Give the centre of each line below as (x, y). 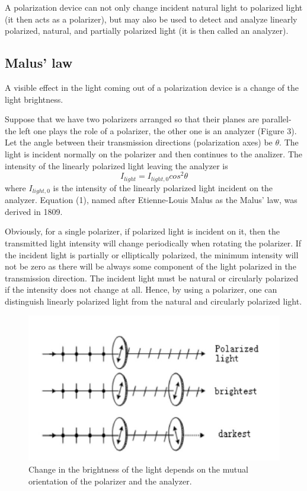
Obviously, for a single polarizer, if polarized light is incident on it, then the (143, 231)
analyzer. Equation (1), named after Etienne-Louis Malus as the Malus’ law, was (151, 200)
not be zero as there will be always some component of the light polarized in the (151, 266)
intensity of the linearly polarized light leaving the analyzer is (116, 165)
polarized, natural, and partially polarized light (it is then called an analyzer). (147, 31)
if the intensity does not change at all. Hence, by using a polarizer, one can (141, 289)
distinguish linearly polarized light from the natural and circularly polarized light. (153, 301)
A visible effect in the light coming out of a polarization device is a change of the (152, 87)
